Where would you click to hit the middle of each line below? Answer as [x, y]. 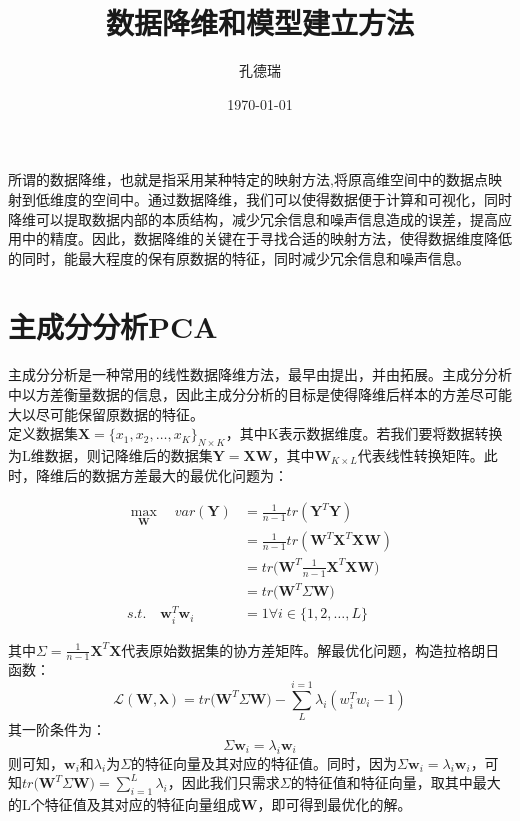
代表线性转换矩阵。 [420, 454]
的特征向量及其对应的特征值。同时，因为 [264, 762]
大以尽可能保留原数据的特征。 [106, 413]
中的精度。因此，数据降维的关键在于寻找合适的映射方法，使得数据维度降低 [266, 238]
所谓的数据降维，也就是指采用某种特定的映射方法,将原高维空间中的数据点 [248, 179]
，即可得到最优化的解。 [334, 803]
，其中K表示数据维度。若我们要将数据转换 [364, 433]
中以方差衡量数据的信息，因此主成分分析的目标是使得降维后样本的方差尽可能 [260, 394]
